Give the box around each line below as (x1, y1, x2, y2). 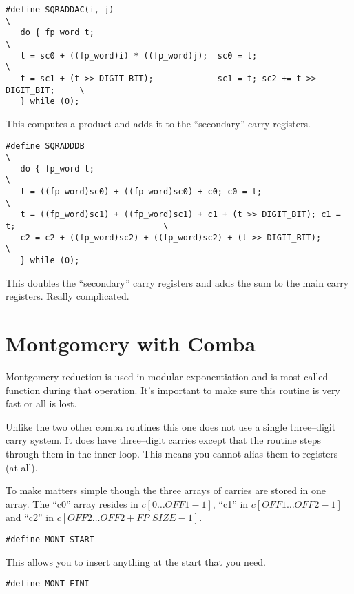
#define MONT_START (6, 534, 94, 544)
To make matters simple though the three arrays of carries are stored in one (6, 483, 326, 498)
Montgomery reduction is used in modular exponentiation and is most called (6, 369, 329, 384)
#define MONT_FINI (6, 579, 90, 589)
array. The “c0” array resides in (6, 496, 138, 511)
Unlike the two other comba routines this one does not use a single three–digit (6, 419, 336, 433)
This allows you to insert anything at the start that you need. (6, 554, 266, 569)
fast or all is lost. (6, 396, 77, 411)
